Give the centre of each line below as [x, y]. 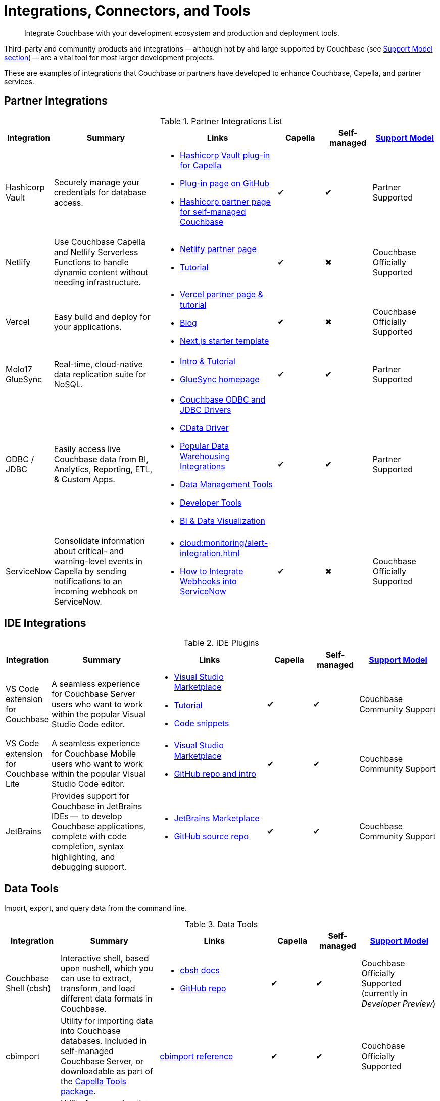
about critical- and [89, 551]
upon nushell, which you [107, 968]
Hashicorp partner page [225, 201]
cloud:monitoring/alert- [224, 543]
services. [19, 81]
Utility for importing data [107, 1021]
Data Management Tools [226, 484]
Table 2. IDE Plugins [221, 643]
